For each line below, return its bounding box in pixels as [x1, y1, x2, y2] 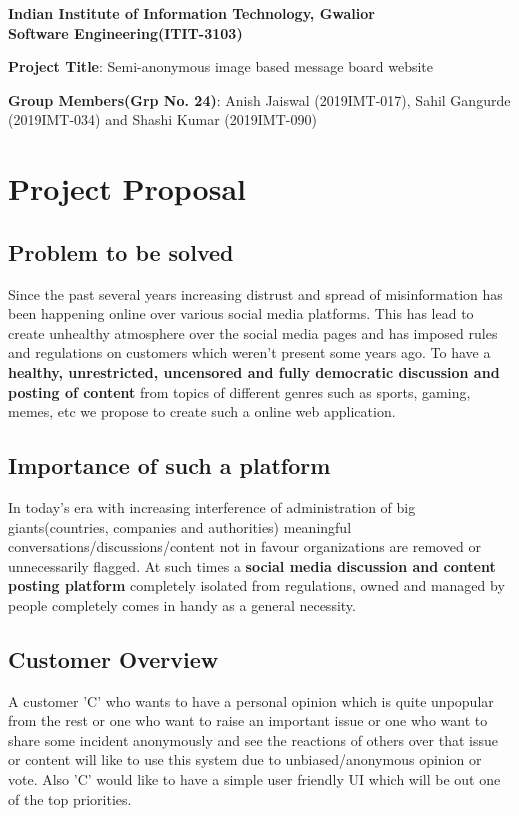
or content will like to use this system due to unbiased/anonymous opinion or [8, 749, 482, 770]
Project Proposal [8, 168, 246, 209]
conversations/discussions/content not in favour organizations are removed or [8, 536, 481, 557]
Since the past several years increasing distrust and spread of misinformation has [8, 283, 503, 304]
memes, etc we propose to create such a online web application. [8, 401, 396, 422]
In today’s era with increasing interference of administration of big [8, 496, 416, 517]
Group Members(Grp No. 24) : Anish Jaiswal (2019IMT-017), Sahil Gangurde [8, 89, 511, 110]
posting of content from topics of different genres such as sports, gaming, [8, 381, 471, 402]
